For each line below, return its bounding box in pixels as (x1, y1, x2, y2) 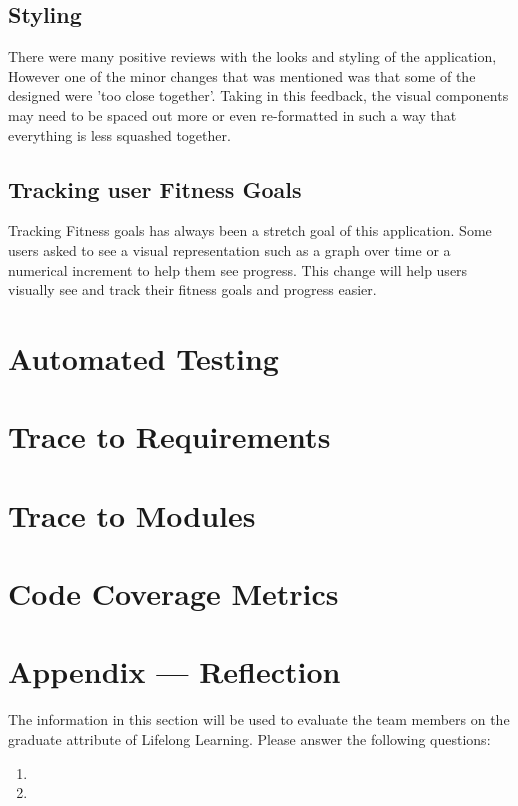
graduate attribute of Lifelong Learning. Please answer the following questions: (8, 728, 491, 749)
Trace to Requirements (8, 416, 331, 457)
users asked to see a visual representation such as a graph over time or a (8, 239, 451, 260)
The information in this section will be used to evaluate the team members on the (8, 709, 510, 730)
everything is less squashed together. (8, 124, 231, 145)
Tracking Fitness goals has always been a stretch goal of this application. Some (8, 220, 492, 241)
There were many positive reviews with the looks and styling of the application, (8, 46, 497, 67)
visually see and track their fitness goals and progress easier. (8, 279, 377, 300)
